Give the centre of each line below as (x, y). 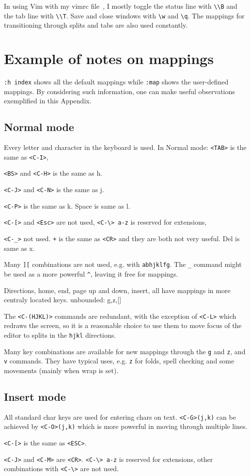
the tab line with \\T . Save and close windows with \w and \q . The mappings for (124, 15)
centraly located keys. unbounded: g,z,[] (63, 300)
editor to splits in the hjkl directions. (60, 335)
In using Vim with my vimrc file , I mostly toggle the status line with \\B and (121, 6)
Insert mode (35, 396)
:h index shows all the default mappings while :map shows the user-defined (116, 82)
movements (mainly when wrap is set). (61, 370)
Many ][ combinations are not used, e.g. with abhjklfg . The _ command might (123, 264)
